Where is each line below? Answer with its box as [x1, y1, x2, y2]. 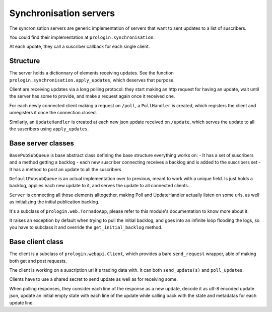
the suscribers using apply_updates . [9, 126, 89, 132]
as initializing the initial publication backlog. [9, 199, 100, 205]
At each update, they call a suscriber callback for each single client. [9, 43, 150, 50]
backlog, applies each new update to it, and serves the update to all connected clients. [9, 183, 189, 189]
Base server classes [9, 139, 74, 147]
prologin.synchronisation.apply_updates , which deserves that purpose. [9, 77, 175, 83]
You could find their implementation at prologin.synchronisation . [9, 34, 155, 40]
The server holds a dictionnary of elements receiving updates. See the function [9, 70, 174, 76]
